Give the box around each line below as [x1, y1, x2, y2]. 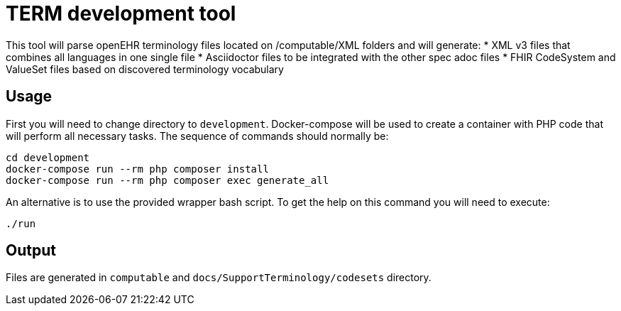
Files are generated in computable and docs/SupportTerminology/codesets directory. [6, 271, 432, 284]
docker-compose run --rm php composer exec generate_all [6, 174, 329, 186]
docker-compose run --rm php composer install [6, 163, 269, 175]
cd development [6, 151, 90, 163]
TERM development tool [6, 1, 236, 26]
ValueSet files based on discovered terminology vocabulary [6, 62, 284, 75]
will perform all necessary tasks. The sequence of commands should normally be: [6, 129, 389, 142]
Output [6, 241, 56, 260]
